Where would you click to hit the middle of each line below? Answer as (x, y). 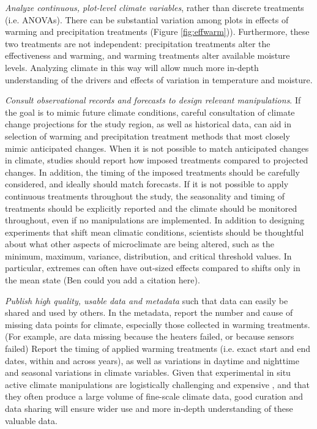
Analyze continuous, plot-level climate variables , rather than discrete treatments (155, 7)
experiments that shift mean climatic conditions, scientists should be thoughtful (155, 232)
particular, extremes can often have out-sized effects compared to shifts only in (153, 268)
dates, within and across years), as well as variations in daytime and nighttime (152, 360)
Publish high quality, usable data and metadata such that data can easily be (147, 300)
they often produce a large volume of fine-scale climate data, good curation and (154, 396)
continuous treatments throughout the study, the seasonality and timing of (145, 196)
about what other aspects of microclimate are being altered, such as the (140, 244)
